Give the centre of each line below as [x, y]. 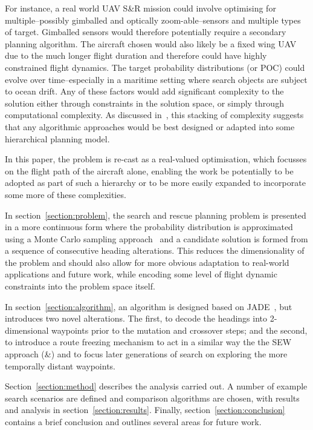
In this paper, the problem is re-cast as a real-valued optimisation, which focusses [156, 159]
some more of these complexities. [66, 194]
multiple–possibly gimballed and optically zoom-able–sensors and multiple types [153, 20]
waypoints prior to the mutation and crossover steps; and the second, [179, 330]
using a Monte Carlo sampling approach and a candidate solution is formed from [156, 238]
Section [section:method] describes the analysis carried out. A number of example [156, 386]
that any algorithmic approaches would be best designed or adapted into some [150, 126]
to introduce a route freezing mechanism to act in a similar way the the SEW [148, 342]
